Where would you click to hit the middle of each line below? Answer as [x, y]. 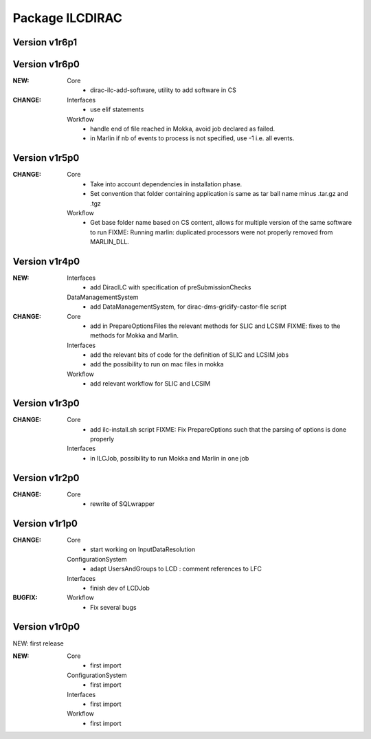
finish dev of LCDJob [120, 588]
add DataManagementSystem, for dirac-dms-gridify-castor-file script [188, 307]
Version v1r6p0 [46, 64]
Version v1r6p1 [45, 42]
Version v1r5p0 [46, 158]
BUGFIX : [25, 597]
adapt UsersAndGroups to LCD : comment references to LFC [176, 569]
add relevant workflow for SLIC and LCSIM [150, 384]
